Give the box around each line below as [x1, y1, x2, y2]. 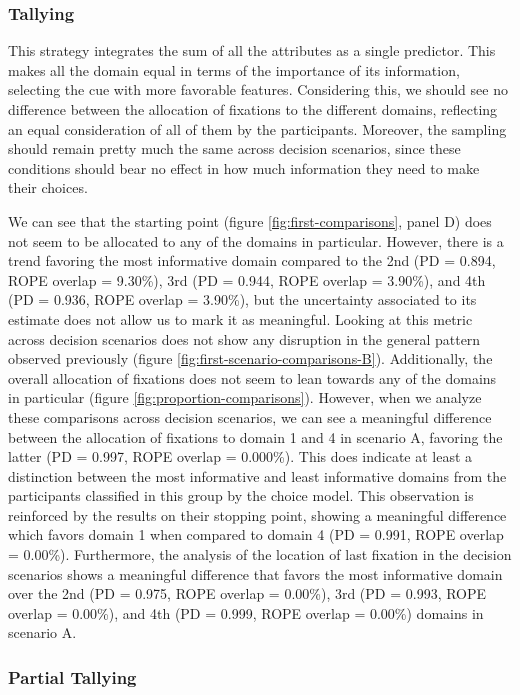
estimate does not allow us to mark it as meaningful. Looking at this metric [8, 308, 473, 329]
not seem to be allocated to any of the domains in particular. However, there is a [8, 230, 504, 251]
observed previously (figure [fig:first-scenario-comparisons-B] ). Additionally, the [8, 348, 493, 369]
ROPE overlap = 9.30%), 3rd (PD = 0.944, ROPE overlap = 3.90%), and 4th [8, 269, 486, 290]
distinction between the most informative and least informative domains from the [8, 465, 507, 486]
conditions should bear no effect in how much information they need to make [8, 157, 480, 178]
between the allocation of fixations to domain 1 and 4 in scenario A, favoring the [8, 426, 503, 447]
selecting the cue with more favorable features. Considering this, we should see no [8, 79, 508, 100]
